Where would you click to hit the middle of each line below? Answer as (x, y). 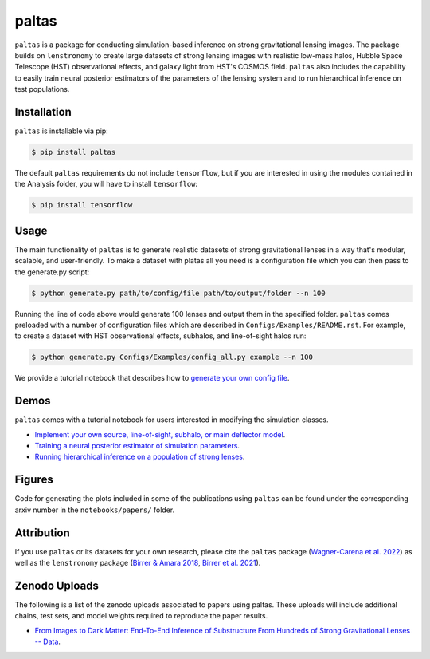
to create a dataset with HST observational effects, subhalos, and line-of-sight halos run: (160, 336)
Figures (34, 480)
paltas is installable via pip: (62, 131)
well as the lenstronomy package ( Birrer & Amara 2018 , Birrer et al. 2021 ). (138, 563)
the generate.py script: (52, 272)
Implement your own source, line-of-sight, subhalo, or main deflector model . (160, 434)
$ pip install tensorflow (82, 205)
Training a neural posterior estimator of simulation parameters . (137, 446)
